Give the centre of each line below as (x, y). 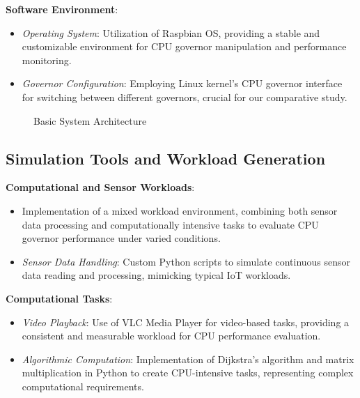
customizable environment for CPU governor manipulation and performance (184, 46)
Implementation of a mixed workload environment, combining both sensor (180, 210)
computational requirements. (83, 386)
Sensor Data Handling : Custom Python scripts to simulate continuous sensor (186, 261)
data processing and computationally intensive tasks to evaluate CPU (170, 224)
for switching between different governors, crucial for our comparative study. (185, 97)
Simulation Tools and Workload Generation (166, 158)
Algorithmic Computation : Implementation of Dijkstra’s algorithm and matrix (188, 359)
